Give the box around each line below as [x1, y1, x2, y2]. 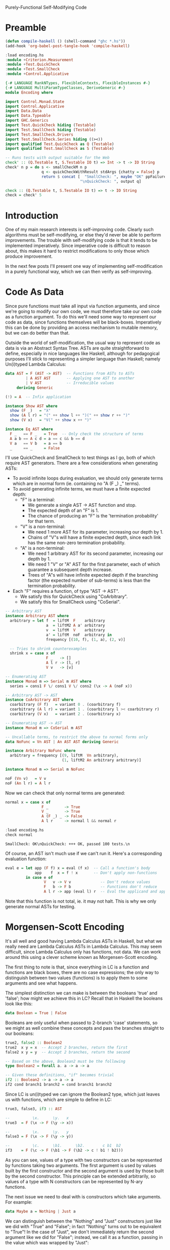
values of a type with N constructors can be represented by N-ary [5, 1179, 143, 1184]
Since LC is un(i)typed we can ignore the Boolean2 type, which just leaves [5, 1091, 160, 1097]
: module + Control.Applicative [5, 71, 69, 76]
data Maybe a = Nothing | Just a [5, 1209, 76, 1214]
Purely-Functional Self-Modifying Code [5, 5, 87, 10]
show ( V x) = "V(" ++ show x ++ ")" [10, 418, 92, 423]
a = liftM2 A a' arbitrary [46, 623, 105, 628]
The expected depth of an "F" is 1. [27, 507, 99, 513]
